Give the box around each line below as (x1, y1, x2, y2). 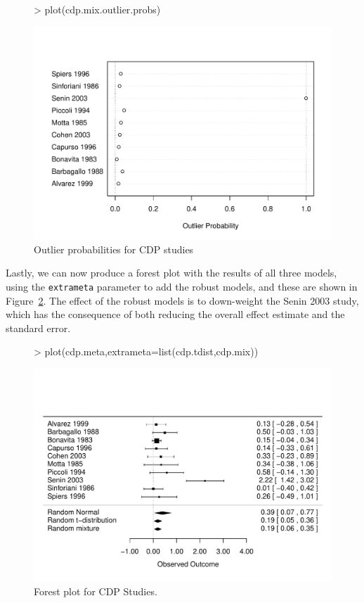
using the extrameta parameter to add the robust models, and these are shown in (6, 279, 358, 294)
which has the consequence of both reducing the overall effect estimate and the (6, 307, 345, 322)
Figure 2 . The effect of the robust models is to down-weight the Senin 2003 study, (6, 293, 359, 307)
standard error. (6, 320, 71, 335)
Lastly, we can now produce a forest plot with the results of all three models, (6, 265, 337, 280)
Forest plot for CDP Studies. (34, 584, 157, 599)
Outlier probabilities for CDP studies (34, 241, 194, 256)
